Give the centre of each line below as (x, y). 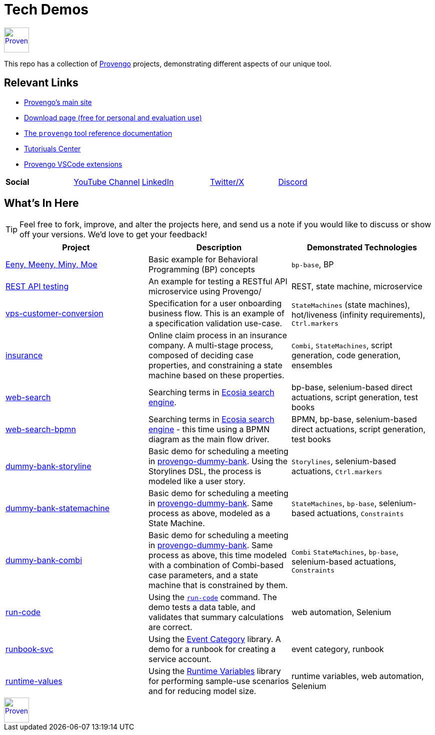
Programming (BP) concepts (201, 270)
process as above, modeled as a (209, 513)
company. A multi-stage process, (211, 346)
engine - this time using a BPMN (209, 429)
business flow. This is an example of (216, 314)
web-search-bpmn (41, 429)
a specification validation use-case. (215, 324)
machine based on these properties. (216, 375)
